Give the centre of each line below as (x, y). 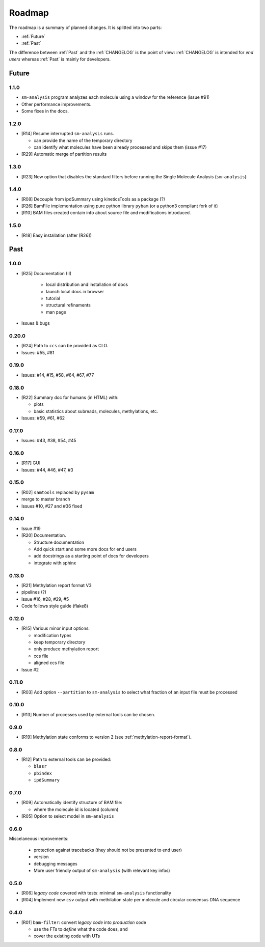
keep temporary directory (59, 642)
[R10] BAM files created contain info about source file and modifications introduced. (106, 213)
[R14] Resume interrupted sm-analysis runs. (68, 134)
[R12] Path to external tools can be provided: (66, 759)
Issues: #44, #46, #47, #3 (47, 470)
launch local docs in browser (75, 291)
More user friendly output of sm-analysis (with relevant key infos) (102, 870)
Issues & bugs (36, 323)
